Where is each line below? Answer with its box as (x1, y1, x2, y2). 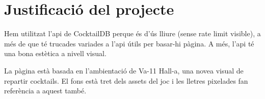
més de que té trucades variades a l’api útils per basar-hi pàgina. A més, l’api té (4, 38, 254, 48)
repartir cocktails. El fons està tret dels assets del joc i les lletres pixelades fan (4, 75, 248, 86)
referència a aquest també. (4, 85, 87, 96)
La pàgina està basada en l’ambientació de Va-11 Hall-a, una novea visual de (4, 65, 244, 76)
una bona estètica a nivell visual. (4, 48, 107, 59)
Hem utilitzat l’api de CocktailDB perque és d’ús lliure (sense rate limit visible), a (4, 28, 261, 39)
